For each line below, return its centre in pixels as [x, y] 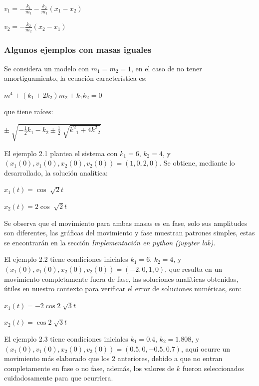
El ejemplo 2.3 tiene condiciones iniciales [66, 338]
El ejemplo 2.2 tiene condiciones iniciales [66, 259]
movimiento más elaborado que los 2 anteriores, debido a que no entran [113, 358]
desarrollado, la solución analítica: [56, 172]
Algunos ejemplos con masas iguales [78, 50]
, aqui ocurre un [205, 348]
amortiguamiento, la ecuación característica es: [76, 78]
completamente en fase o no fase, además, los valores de [89, 368]
